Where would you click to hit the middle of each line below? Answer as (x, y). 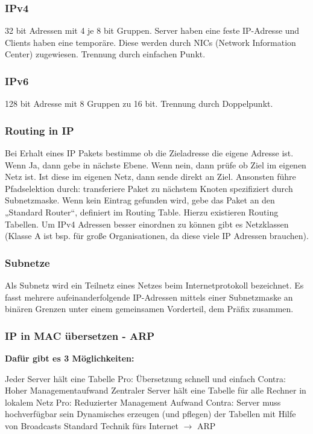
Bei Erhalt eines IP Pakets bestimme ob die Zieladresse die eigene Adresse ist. (149, 153)
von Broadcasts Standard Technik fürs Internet (92, 425)
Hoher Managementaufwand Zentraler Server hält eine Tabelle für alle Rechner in (156, 390)
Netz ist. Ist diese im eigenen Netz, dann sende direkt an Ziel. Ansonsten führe (150, 177)
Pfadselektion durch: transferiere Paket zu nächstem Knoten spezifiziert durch (149, 188)
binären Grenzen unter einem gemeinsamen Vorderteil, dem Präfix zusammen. (149, 309)
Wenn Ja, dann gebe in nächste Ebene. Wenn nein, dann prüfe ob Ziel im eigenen (156, 164)
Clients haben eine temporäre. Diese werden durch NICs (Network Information (150, 42)
